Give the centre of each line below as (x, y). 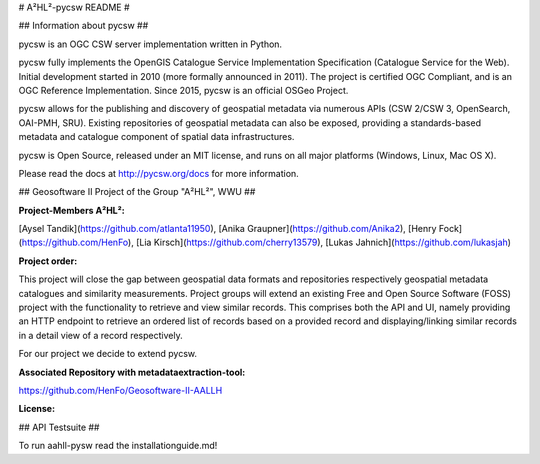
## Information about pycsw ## (83, 26)
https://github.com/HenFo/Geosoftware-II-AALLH (120, 390)
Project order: (48, 261)
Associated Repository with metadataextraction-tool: (132, 372)
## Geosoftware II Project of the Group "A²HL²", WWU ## (137, 192)
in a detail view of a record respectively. (101, 335)
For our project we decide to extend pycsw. (108, 354)
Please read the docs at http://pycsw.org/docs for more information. (158, 173)
